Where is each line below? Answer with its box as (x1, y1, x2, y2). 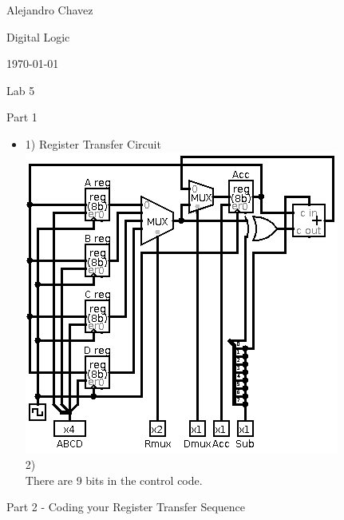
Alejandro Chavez (6, 2, 93, 18)
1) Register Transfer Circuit (25, 135, 161, 152)
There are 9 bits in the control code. (25, 471, 203, 488)
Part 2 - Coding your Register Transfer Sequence (6, 498, 246, 515)
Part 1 (6, 109, 38, 125)
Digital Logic (6, 28, 70, 45)
